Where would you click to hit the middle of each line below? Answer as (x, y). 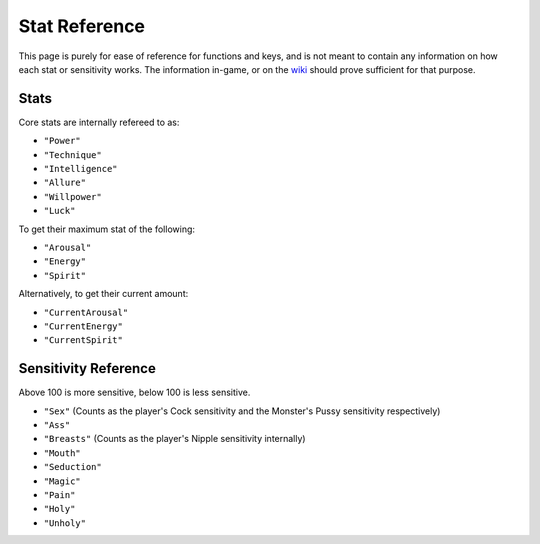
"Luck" (59, 211)
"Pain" (59, 494)
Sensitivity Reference (87, 368)
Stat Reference (81, 26)
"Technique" (72, 154)
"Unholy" (65, 523)
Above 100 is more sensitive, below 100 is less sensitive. (134, 392)
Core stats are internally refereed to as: (99, 122)
